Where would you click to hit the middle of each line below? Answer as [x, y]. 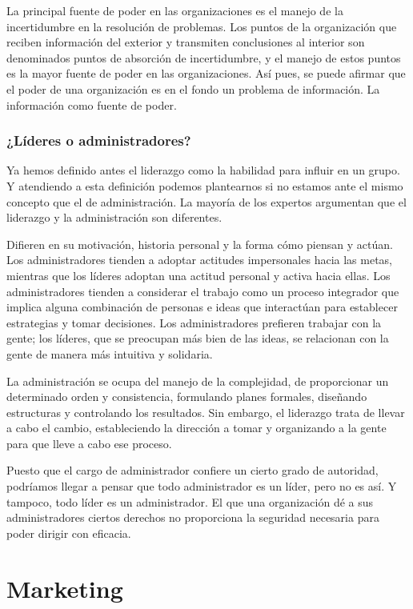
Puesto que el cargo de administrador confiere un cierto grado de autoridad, [192, 470]
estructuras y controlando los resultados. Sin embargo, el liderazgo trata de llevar [206, 412]
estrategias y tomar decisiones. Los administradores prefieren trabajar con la [194, 322]
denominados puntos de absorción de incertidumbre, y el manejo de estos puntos [204, 57]
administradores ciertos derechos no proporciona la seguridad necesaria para [193, 517]
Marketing [65, 588]
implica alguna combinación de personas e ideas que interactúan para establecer [202, 307]
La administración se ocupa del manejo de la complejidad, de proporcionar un [198, 381]
